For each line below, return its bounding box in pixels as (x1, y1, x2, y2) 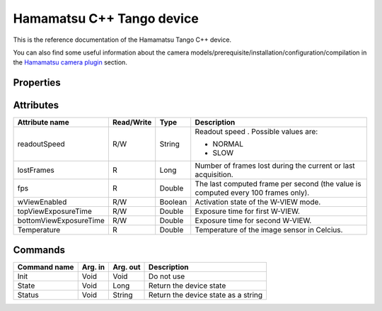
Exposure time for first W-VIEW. (195, 206, 301, 216)
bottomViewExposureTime (17, 216, 105, 226)
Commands (13, 244, 66, 256)
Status (17, 290, 39, 300)
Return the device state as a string (149, 290, 263, 300)
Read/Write (112, 118, 152, 128)
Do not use (149, 271, 185, 281)
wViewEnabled (17, 197, 67, 207)
